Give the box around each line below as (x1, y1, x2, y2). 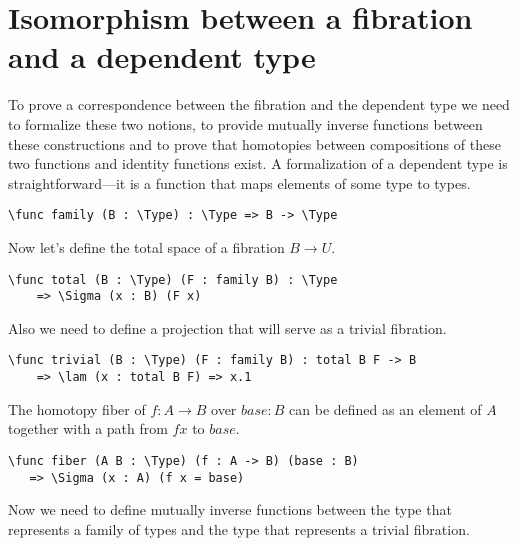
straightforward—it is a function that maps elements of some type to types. (8, 172, 471, 193)
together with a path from (8, 418, 168, 439)
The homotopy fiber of (8, 398, 146, 419)
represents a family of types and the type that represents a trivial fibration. (8, 518, 470, 539)
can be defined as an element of (289, 398, 482, 419)
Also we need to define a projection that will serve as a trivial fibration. (8, 317, 447, 338)
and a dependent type (8, 36, 316, 77)
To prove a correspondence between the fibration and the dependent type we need (8, 94, 510, 115)
